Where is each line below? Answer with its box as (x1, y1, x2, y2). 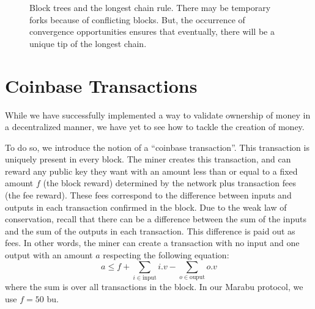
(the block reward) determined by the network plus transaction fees (43, 176, 296, 189)
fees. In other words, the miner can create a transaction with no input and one (5, 236, 300, 249)
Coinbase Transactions (5, 73, 198, 98)
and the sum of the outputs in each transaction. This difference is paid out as (5, 224, 295, 237)
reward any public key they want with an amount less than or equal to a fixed (5, 164, 298, 177)
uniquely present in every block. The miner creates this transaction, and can (5, 153, 291, 165)
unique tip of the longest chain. (29, 37, 147, 49)
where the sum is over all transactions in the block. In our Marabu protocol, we (5, 280, 303, 293)
